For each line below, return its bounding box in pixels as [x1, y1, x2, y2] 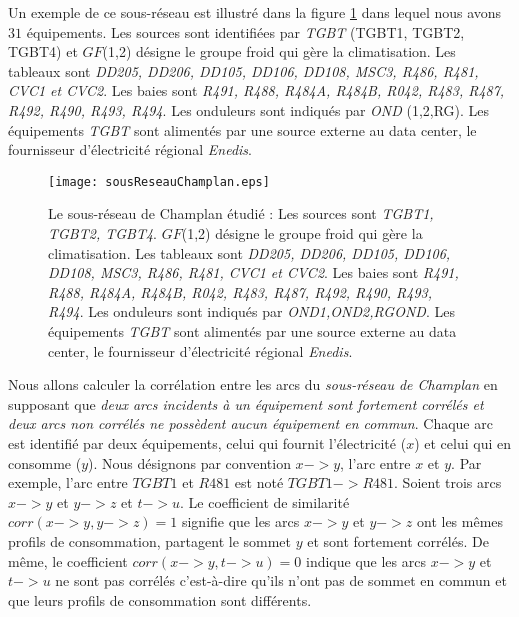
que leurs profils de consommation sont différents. [8, 589, 312, 610]
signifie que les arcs [181, 511, 300, 532]
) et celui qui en [414, 432, 511, 453]
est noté [234, 472, 284, 493]
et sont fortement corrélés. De [307, 530, 489, 551]
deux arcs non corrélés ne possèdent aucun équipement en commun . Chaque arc [8, 413, 493, 434]
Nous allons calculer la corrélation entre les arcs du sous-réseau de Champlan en [8, 374, 498, 395]
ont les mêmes [416, 511, 504, 532]
